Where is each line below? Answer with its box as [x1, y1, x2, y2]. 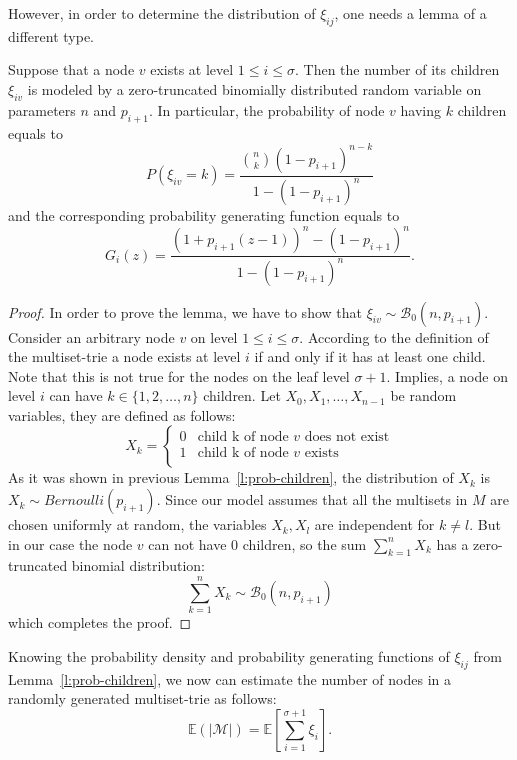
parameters [8, 99, 76, 120]
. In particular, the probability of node [148, 99, 385, 120]
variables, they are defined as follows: [8, 404, 236, 425]
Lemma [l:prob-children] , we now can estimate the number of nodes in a [8, 668, 452, 689]
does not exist [304, 429, 390, 444]
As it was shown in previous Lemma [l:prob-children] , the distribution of [8, 467, 454, 488]
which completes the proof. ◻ [8, 612, 192, 633]
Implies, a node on [395, 365, 508, 386]
